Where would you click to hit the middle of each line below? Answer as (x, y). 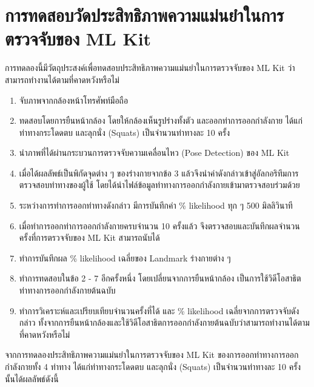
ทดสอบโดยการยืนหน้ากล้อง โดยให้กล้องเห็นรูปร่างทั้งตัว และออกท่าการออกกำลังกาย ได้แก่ (161, 120)
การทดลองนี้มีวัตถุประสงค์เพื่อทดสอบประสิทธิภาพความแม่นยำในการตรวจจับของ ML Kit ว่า (150, 68)
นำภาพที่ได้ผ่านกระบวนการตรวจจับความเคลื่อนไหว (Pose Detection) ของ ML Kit (154, 153)
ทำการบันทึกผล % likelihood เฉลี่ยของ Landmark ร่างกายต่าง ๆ (125, 257)
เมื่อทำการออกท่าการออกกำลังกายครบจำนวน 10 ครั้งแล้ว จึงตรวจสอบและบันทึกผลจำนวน (159, 225)
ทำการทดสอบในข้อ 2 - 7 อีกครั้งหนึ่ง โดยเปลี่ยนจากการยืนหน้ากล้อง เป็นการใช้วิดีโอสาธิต (160, 278)
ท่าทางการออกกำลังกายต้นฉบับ (67, 290)
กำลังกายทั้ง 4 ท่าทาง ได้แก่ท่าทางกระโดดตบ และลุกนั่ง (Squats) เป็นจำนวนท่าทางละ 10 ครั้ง (153, 366)
